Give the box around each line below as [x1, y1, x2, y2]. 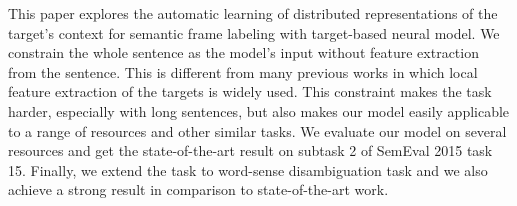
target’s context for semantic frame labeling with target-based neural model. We [8, 22, 500, 43]
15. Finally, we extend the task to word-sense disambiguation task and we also [8, 159, 488, 180]
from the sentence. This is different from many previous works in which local [8, 61, 478, 82]
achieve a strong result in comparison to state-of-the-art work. [8, 179, 389, 200]
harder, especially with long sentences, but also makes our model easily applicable [8, 100, 510, 121]
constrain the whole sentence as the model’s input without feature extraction [8, 42, 479, 63]
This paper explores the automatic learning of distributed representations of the [8, 3, 498, 23]
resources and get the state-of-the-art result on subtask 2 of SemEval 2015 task [8, 140, 493, 161]
